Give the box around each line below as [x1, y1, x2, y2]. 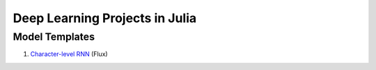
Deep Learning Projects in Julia [13, 10, 197, 26]
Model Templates [13, 30, 95, 43]
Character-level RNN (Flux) [30, 50, 108, 58]
